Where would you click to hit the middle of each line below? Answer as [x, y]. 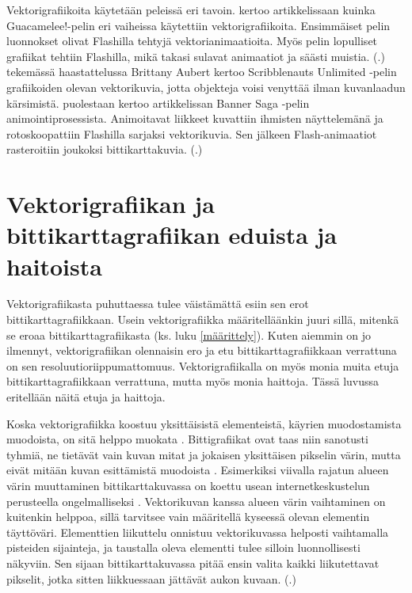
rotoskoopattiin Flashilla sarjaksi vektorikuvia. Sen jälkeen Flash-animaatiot [192, 133]
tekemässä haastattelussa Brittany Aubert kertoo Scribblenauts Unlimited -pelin [202, 72]
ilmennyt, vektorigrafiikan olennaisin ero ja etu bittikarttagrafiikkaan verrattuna [202, 350]
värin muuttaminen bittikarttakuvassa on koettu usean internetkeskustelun [188, 485]
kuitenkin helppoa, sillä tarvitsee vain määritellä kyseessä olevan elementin [188, 517]
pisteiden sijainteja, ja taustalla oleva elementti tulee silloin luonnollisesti [183, 547]
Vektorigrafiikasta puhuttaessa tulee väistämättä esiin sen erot [158, 304]
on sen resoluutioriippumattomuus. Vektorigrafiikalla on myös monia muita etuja [203, 365]
